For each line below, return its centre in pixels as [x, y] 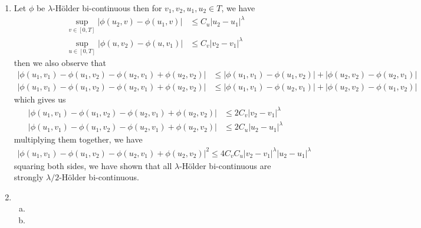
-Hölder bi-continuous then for [107, 8]
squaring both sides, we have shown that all [93, 165]
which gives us [40, 99]
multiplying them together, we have [78, 139]
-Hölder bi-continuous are [225, 165]
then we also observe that [60, 63]
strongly [29, 177]
